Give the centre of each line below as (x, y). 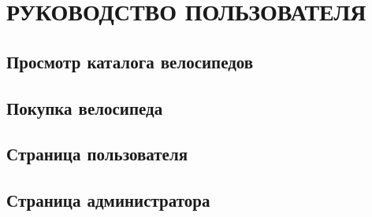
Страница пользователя (97, 154)
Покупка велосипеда (85, 107)
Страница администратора (108, 200)
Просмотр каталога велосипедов (130, 61)
